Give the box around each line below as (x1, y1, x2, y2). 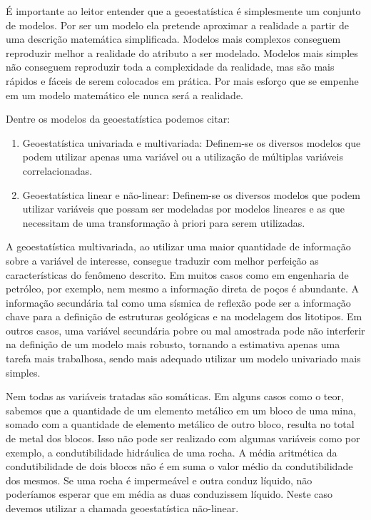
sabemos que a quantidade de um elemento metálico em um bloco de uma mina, (6, 402, 356, 417)
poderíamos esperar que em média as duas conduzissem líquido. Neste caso (6, 486, 333, 501)
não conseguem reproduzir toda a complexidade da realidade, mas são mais (6, 59, 335, 74)
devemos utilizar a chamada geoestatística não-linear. (6, 501, 239, 515)
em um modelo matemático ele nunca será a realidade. (6, 87, 243, 102)
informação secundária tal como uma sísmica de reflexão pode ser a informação (6, 295, 351, 310)
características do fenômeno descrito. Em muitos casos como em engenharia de (6, 267, 349, 282)
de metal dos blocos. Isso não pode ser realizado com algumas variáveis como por (6, 431, 360, 446)
